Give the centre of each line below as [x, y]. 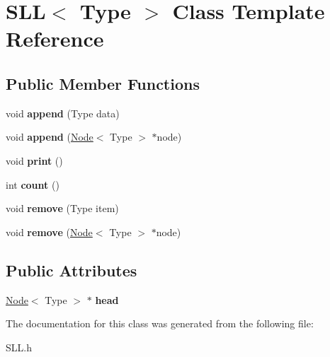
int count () [33, 184]
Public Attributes [72, 270]
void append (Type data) [63, 113]
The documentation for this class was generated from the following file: [160, 323]
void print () [34, 160]
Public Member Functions [103, 83]
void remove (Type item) [62, 208]
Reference [55, 39]
